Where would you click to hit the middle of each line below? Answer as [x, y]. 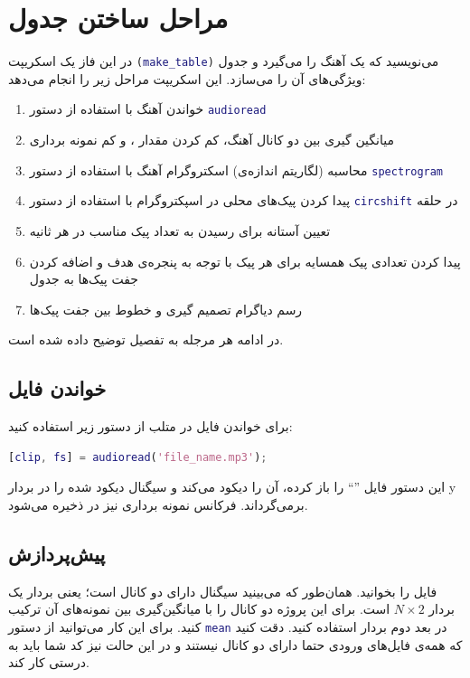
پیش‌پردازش [57, 553]
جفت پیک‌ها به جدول [84, 279]
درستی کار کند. [49, 662]
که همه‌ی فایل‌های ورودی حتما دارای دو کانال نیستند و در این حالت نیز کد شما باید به [235, 644]
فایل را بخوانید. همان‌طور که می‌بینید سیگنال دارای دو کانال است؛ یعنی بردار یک [223, 591]
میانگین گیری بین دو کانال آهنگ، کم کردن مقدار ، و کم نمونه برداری [211, 140]
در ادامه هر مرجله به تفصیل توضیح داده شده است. [146, 339]
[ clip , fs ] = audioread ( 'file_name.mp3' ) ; [138, 457]
